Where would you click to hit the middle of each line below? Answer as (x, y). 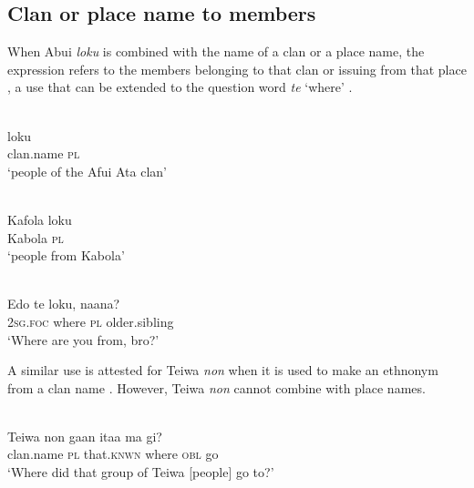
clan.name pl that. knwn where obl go (113, 454)
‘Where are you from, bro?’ (83, 339)
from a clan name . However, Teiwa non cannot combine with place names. (216, 387)
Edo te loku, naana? (64, 304)
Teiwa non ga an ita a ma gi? (85, 436)
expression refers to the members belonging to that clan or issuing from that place (237, 69)
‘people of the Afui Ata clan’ (88, 171)
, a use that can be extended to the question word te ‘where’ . (180, 87)
